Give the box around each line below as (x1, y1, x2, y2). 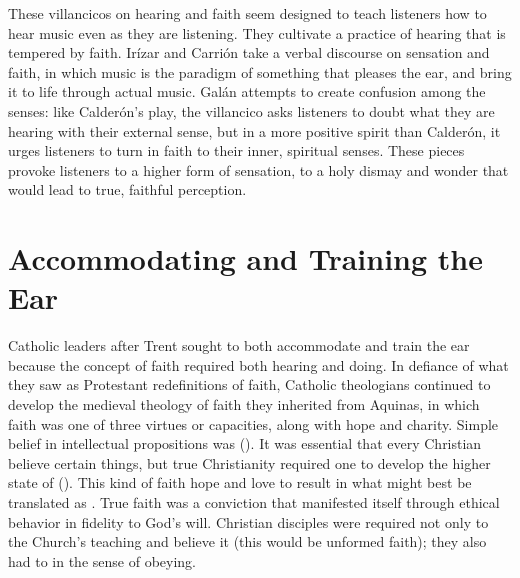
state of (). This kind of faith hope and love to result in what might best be (8, 472, 472, 493)
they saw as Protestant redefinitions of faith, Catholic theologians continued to (8, 374, 491, 395)
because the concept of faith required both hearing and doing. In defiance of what (8, 354, 509, 375)
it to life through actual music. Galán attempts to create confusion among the (8, 81, 486, 102)
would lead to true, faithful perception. (8, 179, 247, 200)
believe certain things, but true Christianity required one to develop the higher (8, 452, 491, 473)
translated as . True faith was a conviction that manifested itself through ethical (8, 492, 500, 512)
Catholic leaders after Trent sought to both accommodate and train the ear (8, 335, 470, 356)
